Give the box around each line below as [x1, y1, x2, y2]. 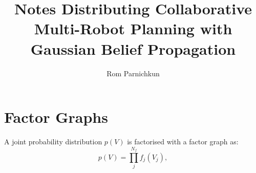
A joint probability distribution [4, 136, 102, 147]
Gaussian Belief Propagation [30, 38, 236, 59]
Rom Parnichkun [106, 68, 160, 78]
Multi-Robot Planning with [34, 18, 232, 39]
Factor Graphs [4, 106, 108, 127]
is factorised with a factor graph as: [127, 136, 239, 147]
